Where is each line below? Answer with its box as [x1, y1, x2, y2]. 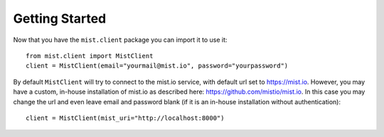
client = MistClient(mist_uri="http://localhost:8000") [26, 114, 225, 122]
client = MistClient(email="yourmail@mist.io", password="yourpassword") [26, 62, 289, 70]
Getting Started [13, 11, 107, 26]
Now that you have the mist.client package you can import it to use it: [13, 35, 228, 44]
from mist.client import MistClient [26, 52, 154, 60]
